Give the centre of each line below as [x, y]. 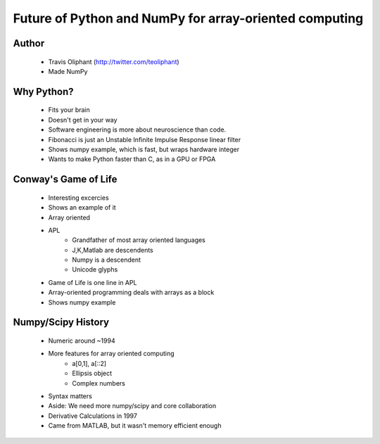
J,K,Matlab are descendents [113, 250]
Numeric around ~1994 [82, 341]
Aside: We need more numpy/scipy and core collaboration [132, 406]
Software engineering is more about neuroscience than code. [137, 129]
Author [29, 43]
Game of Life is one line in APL [93, 282]
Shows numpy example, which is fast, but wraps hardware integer [144, 149]
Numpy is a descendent [106, 260]
